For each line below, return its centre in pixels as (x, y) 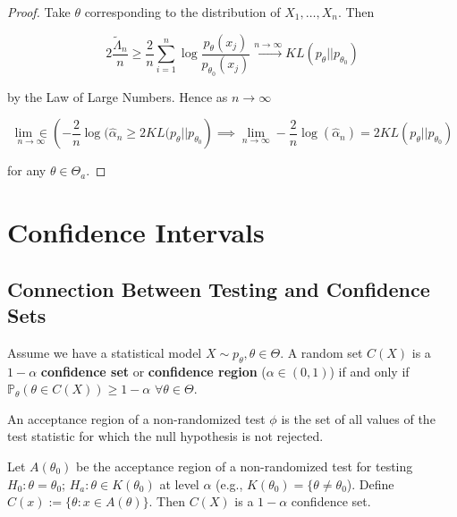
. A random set (322, 352)
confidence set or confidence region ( (153, 371)
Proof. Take (39, 12)
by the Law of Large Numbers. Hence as (118, 96)
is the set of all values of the (358, 418)
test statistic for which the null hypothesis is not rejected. (165, 436)
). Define (370, 483)
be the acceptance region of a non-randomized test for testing (244, 466)
